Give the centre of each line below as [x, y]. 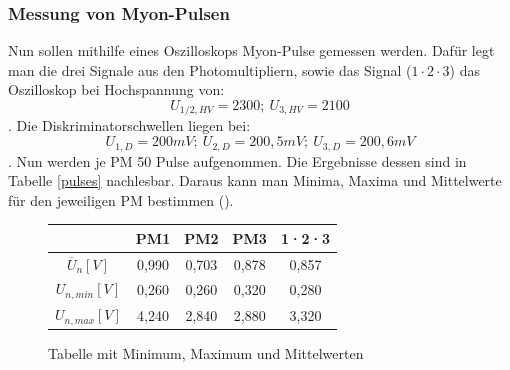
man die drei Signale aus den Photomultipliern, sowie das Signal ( [210, 69]
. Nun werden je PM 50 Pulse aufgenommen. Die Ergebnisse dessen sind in [237, 160]
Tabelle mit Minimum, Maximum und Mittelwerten [206, 353]
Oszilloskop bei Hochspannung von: [116, 89]
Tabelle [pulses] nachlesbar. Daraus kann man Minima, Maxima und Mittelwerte [255, 180]
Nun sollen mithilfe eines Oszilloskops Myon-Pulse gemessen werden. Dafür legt [251, 50]
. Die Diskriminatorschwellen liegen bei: [129, 125]
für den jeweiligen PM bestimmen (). [121, 199]
